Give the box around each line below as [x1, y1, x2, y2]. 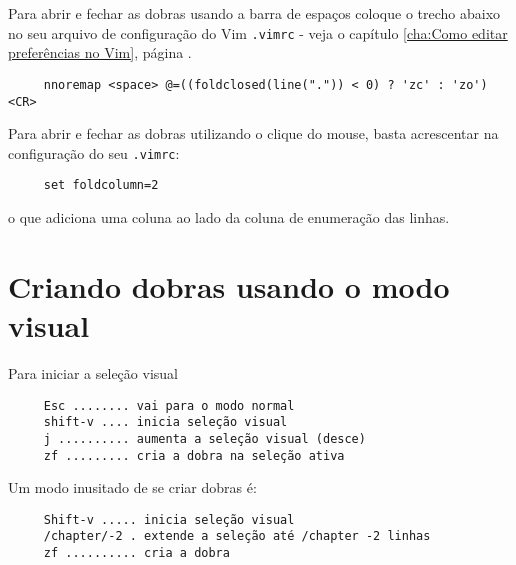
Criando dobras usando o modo [8, 265, 450, 306]
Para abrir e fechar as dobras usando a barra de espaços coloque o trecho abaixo [8, 3, 501, 23]
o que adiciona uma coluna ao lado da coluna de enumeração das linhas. [8, 207, 450, 228]
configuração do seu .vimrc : [8, 142, 180, 163]
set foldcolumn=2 [43, 178, 159, 193]
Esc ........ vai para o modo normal [43, 398, 295, 413]
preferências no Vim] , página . [8, 42, 192, 63]
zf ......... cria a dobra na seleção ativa [43, 448, 345, 463]
